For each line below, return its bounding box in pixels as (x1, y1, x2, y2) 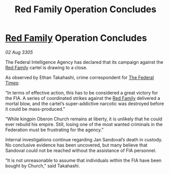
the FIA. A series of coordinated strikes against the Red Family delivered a (5, 95, 160, 101)
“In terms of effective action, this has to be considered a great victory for (5, 89, 158, 95)
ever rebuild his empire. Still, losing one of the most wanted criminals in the (5, 121, 163, 127)
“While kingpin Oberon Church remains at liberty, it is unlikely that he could (5, 116, 163, 122)
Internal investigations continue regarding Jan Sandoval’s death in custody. (5, 136, 163, 142)
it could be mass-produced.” (5, 106, 65, 112)
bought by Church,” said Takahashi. (5, 162, 80, 169)
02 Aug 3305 (5, 49, 33, 55)
